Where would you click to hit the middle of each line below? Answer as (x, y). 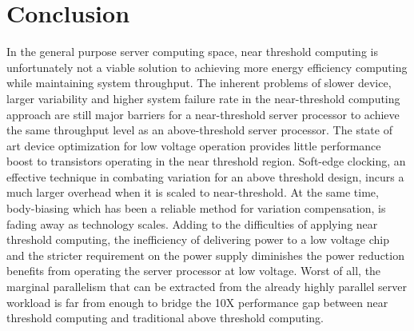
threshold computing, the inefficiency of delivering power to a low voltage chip (198, 239)
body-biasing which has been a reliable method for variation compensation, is (196, 208)
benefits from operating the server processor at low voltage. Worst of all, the (194, 271)
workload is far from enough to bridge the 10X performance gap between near (197, 302)
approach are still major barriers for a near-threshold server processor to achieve (203, 114)
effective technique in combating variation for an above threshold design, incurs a (205, 176)
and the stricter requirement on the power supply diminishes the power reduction (205, 255)
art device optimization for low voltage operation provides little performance (194, 145)
